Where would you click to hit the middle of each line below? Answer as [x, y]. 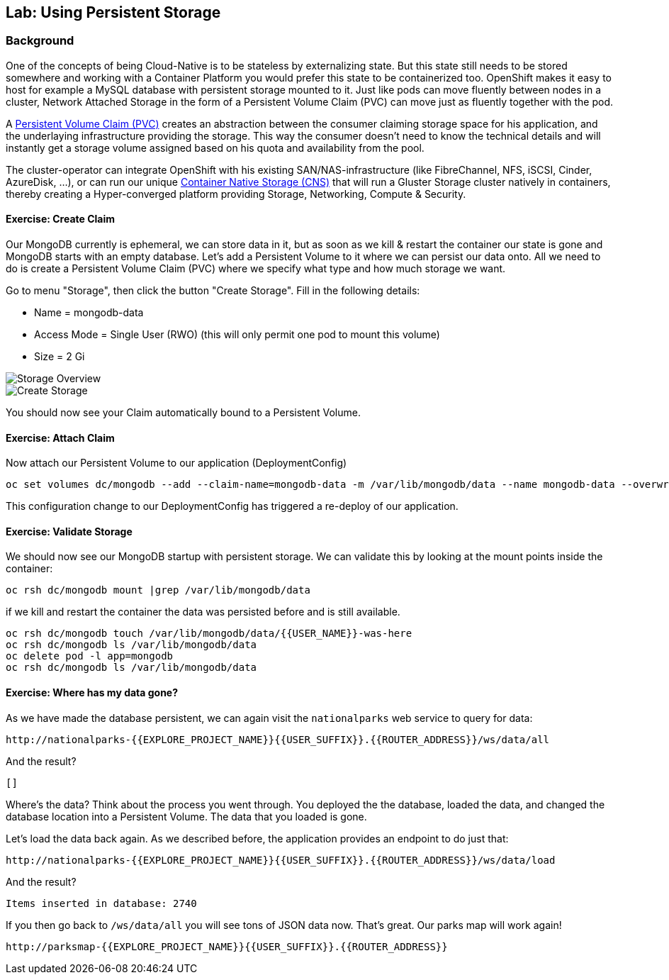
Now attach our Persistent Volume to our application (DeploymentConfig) [176, 463]
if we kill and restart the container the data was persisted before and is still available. [203, 612]
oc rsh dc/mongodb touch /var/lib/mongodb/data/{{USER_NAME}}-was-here [209, 634]
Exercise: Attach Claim [60, 438]
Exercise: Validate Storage [69, 531]
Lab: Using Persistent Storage [113, 12]
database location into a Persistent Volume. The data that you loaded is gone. [186, 816]
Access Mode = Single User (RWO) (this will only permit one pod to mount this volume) [237, 335]
